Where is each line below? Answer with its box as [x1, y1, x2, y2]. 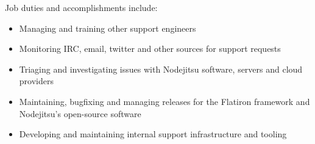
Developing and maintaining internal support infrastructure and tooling [19, 128, 287, 140]
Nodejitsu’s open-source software [19, 107, 141, 120]
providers [19, 74, 54, 87]
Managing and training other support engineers [19, 21, 196, 34]
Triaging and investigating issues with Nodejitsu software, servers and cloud [19, 62, 303, 75]
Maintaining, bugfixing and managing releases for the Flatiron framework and [19, 95, 310, 107]
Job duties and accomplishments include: [5, 1, 158, 13]
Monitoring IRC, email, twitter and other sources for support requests [19, 42, 281, 55]
